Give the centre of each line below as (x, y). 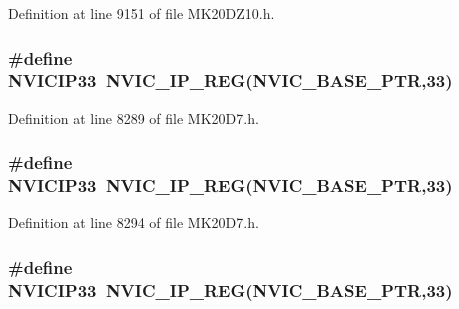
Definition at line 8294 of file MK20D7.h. (133, 222)
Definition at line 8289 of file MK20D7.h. (133, 117)
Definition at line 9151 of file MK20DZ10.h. (141, 13)
